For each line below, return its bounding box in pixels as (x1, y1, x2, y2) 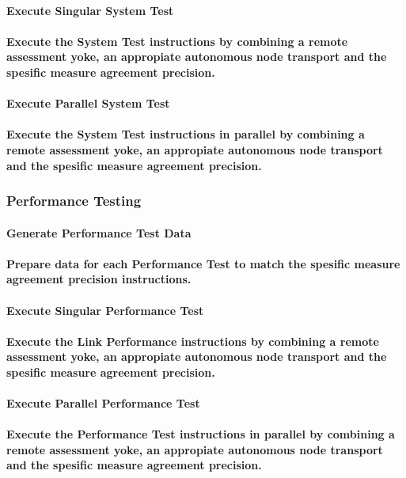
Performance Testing (6, 191, 142, 211)
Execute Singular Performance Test (6, 302, 204, 318)
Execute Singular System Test (6, 2, 174, 18)
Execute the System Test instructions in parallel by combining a (6, 126, 365, 142)
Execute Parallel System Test (6, 95, 170, 112)
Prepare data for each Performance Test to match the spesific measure (6, 255, 400, 271)
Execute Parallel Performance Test (6, 395, 200, 412)
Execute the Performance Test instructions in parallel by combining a (6, 426, 395, 442)
